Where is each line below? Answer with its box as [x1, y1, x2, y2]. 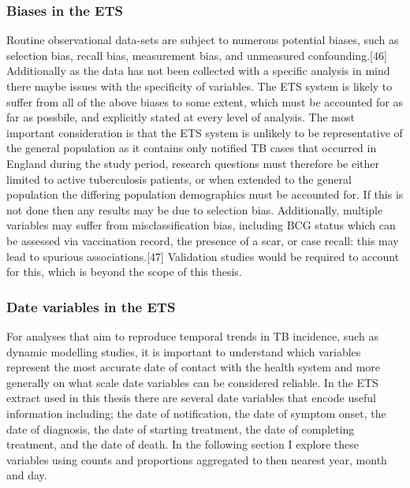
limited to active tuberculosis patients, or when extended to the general [6, 170, 352, 187]
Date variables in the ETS [6, 296, 176, 316]
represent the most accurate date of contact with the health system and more [6, 359, 381, 375]
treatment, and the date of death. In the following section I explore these [6, 436, 360, 453]
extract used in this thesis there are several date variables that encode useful [6, 389, 376, 406]
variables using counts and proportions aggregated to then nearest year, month [6, 451, 387, 468]
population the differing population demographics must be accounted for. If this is [6, 186, 404, 203]
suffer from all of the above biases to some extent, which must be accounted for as [6, 93, 403, 110]
